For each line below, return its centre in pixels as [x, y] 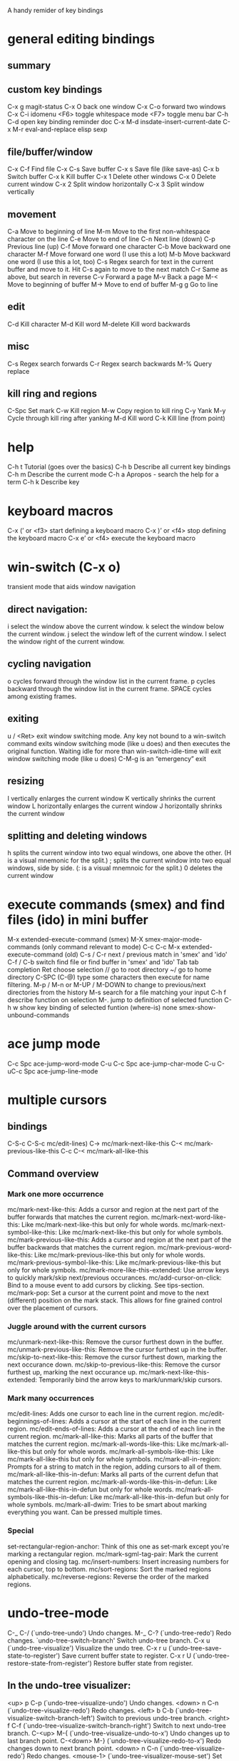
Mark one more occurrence [56, 1194]
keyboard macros [60, 511]
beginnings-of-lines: [37, 1421]
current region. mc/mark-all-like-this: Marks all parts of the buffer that [110, 1436]
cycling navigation [49, 664]
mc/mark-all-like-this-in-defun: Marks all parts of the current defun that [113, 1474]
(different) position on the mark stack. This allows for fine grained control [115, 1300]
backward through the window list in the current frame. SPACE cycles [110, 688]
